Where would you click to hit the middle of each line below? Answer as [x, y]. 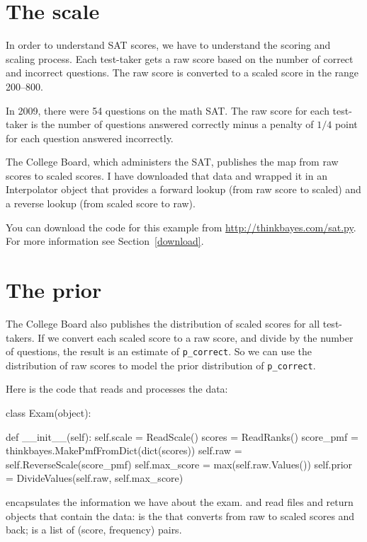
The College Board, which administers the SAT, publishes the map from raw [172, 162]
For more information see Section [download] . [105, 241]
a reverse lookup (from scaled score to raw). [101, 203]
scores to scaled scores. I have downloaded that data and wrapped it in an [166, 175]
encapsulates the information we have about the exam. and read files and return [180, 502]
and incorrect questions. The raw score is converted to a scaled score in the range [182, 73]
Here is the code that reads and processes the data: [117, 389]
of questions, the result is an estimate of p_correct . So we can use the [159, 351]
